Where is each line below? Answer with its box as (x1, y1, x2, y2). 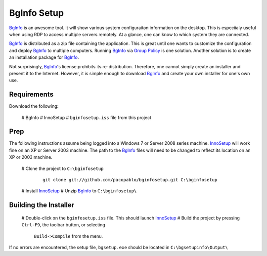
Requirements (9, 90, 54, 99)
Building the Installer (9, 201, 75, 210)
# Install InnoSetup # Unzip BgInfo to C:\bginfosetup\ (21, 188, 137, 194)
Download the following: (9, 103, 59, 109)
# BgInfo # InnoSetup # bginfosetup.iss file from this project (21, 114, 152, 121)
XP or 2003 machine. (9, 154, 53, 160)
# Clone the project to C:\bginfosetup (21, 166, 104, 171)
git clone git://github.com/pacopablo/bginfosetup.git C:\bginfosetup (43, 177, 218, 183)
